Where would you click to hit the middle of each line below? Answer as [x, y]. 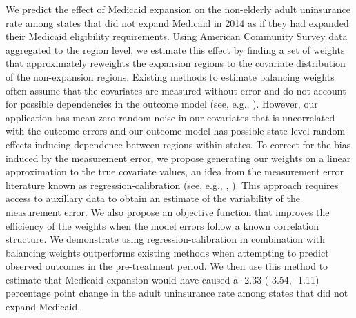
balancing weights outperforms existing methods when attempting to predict [167, 252]
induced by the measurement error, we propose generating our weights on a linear [178, 158]
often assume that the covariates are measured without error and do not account [176, 90]
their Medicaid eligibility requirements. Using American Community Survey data [177, 36]
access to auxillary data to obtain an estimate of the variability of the [153, 198]
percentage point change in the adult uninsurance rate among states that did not [177, 293]
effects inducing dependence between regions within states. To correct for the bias [178, 144]
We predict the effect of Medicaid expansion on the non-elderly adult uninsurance [178, 9]
